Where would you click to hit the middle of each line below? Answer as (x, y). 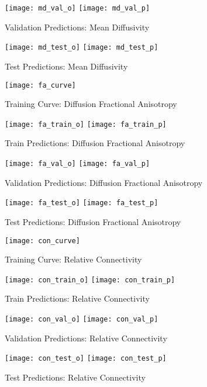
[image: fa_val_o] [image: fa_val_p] (77, 164)
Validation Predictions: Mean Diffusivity (77, 27)
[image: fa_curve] (40, 85)
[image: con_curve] (42, 241)
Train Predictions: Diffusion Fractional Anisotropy (95, 143)
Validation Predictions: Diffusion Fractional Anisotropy (104, 182)
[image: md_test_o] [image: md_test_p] (82, 48)
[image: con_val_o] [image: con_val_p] (82, 319)
